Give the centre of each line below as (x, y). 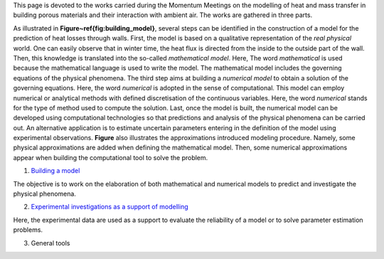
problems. (28, 230)
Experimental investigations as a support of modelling (110, 207)
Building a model (55, 171)
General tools (50, 243)
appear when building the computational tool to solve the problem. (111, 157)
